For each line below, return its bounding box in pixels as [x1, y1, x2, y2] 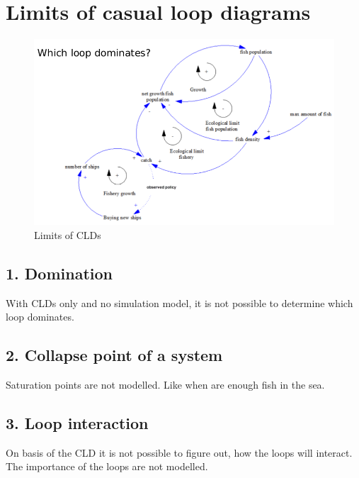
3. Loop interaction [6, 412, 149, 434]
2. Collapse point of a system [6, 344, 223, 366]
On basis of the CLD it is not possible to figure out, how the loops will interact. [6, 445, 353, 460]
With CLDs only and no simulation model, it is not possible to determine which [6, 295, 353, 310]
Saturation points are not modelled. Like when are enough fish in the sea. [6, 377, 325, 392]
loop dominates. [6, 309, 74, 324]
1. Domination [6, 262, 113, 284]
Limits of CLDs [34, 227, 101, 242]
